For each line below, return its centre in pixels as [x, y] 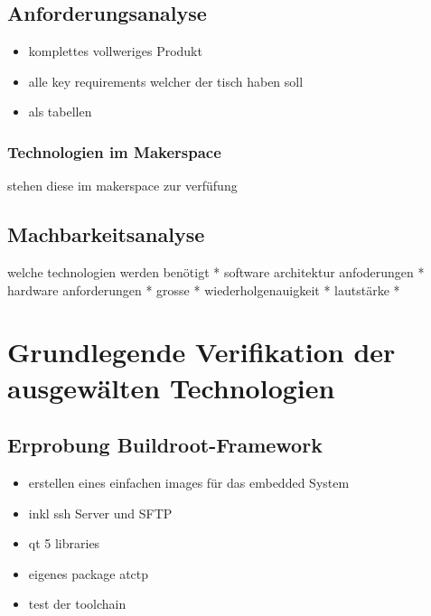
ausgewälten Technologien [171, 387]
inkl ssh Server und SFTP [100, 513]
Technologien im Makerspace [114, 151]
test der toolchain [77, 604]
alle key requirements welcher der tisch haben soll [166, 81]
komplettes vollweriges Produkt [115, 51]
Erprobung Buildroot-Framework [165, 445]
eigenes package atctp [89, 573]
